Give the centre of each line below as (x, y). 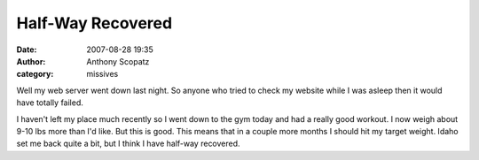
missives (102, 74)
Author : (31, 61)
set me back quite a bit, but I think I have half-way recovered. (128, 144)
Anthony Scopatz (118, 61)
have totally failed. (50, 103)
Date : (27, 50)
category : (35, 74)
